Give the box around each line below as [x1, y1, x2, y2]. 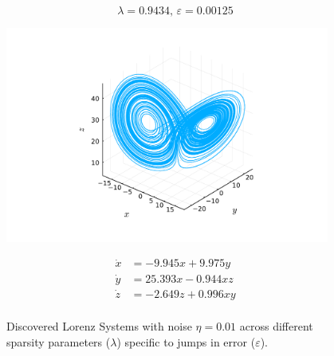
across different [239, 318, 313, 334]
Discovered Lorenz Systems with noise [6, 318, 192, 334]
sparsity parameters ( [6, 333, 111, 350]
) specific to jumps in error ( [116, 333, 256, 350]
